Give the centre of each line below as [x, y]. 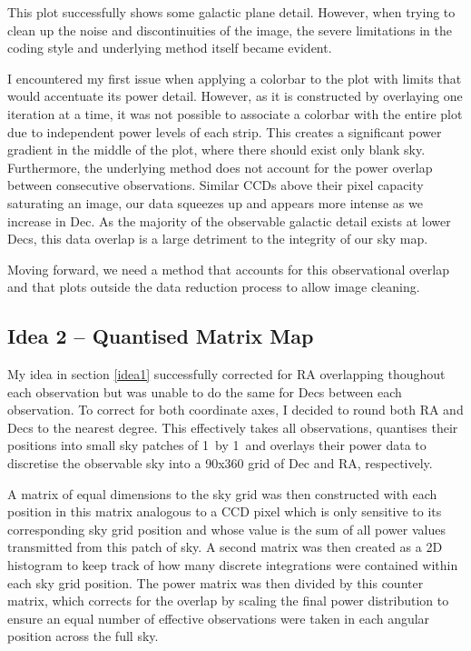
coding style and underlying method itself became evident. [170, 48]
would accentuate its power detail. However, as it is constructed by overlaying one [235, 96]
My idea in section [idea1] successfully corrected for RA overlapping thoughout [226, 374]
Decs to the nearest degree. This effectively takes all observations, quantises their [233, 427]
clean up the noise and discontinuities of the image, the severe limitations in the [230, 30]
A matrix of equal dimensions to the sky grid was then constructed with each [222, 493]
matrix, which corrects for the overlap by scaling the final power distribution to [228, 601]
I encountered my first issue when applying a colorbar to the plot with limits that [235, 78]
